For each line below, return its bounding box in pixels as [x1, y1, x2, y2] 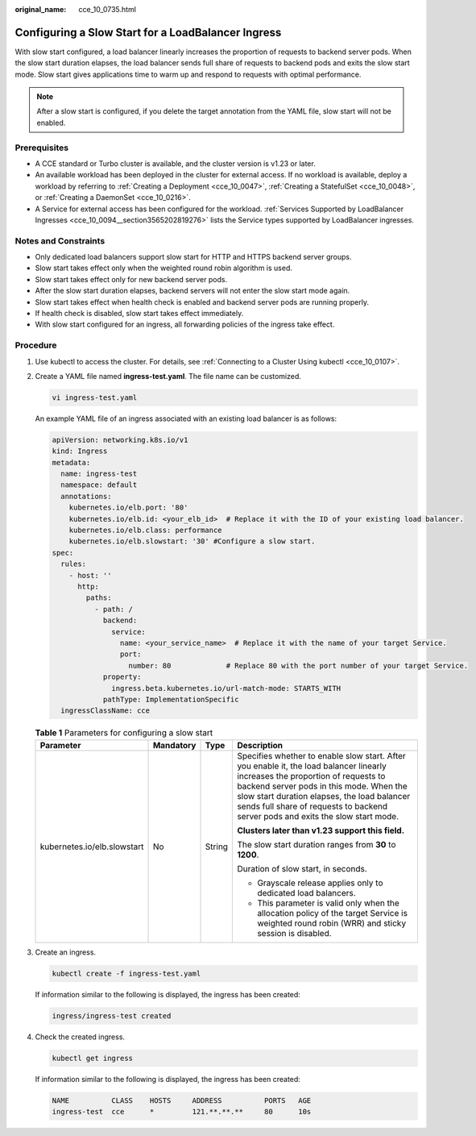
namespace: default [60, 481, 138, 489]
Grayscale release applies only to [257, 877, 383, 888]
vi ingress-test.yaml [52, 393, 138, 402]
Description [237, 739, 284, 751]
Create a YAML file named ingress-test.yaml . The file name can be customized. [35, 371, 302, 381]
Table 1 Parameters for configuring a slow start [35, 727, 213, 739]
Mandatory [152, 739, 197, 751]
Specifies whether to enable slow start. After [237, 750, 406, 761]
